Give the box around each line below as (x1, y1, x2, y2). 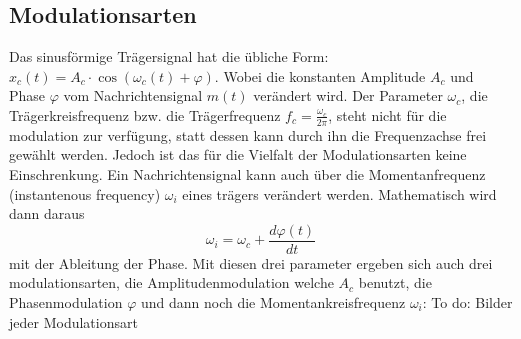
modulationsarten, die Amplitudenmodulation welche (9, 272, 334, 293)
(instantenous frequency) (9, 183, 161, 204)
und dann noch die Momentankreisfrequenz (140, 292, 406, 313)
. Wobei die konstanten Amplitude (214, 65, 426, 86)
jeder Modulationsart (9, 311, 138, 332)
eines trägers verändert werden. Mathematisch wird (182, 183, 497, 204)
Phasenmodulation (9, 292, 123, 313)
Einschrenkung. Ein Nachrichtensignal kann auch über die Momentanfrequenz (9, 164, 486, 184)
